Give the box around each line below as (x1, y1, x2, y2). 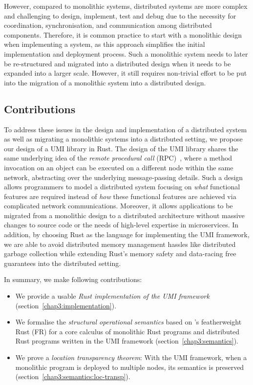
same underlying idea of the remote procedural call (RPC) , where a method (4, 153, 232, 163)
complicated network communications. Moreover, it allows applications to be (4, 201, 233, 211)
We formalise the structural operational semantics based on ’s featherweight (15, 317, 242, 327)
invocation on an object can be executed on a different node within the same (4, 162, 233, 172)
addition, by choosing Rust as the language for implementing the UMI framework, (4, 229, 250, 240)
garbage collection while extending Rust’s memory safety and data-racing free (4, 248, 236, 259)
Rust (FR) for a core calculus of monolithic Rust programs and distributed (15, 326, 240, 336)
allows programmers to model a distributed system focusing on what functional (4, 182, 240, 192)
